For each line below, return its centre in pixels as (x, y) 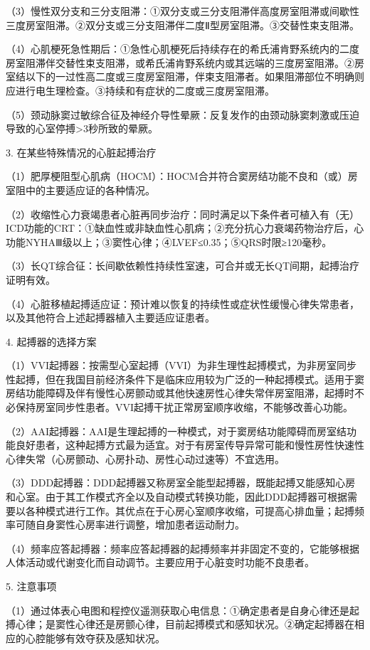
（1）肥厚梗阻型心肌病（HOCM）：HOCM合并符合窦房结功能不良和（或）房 (182, 176)
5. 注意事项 (31, 586)
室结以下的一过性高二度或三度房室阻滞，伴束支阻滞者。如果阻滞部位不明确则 (185, 76)
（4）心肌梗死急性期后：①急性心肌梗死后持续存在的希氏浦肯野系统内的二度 (183, 49)
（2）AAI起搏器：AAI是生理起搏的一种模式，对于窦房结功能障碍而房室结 (176, 431)
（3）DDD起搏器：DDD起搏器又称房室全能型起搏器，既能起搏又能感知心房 (181, 483)
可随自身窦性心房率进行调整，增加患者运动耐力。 (130, 524)
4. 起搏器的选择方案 (51, 341)
